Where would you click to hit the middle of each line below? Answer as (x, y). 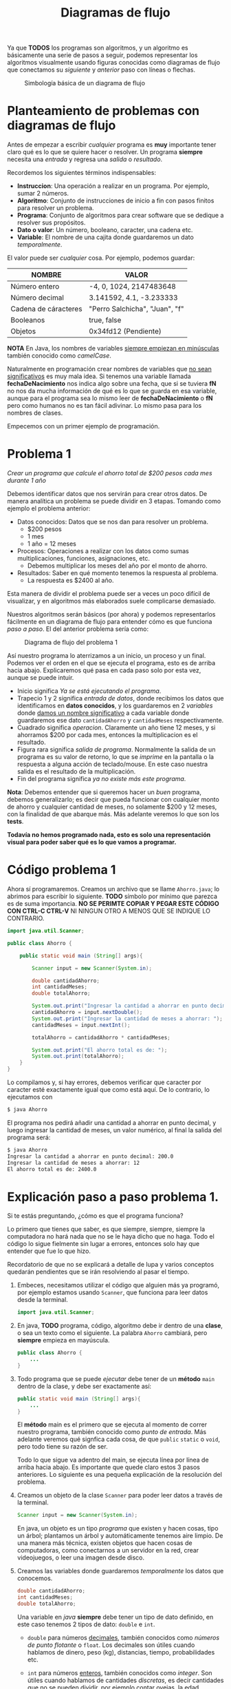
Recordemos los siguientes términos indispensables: (82, 173)
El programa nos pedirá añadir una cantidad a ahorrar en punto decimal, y (112, 1122)
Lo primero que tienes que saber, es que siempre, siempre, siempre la (106, 1229)
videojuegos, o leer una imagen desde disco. (81, 1557)
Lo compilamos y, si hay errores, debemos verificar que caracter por (104, 1082)
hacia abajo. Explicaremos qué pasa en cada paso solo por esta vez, (104, 670)
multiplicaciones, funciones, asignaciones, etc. (83, 559)
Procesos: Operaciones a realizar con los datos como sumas (103, 551)
